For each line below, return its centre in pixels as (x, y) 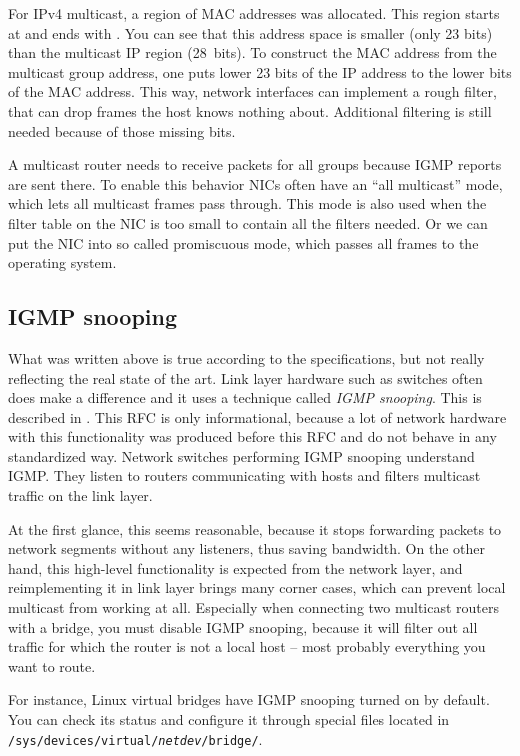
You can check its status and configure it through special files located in (229, 719)
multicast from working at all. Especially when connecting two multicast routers (254, 607)
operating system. (62, 262)
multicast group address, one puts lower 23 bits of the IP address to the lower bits (260, 71)
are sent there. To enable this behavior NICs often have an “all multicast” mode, (255, 183)
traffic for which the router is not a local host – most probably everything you (247, 646)
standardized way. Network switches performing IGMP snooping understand (241, 455)
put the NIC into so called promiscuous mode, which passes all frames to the (243, 242)
